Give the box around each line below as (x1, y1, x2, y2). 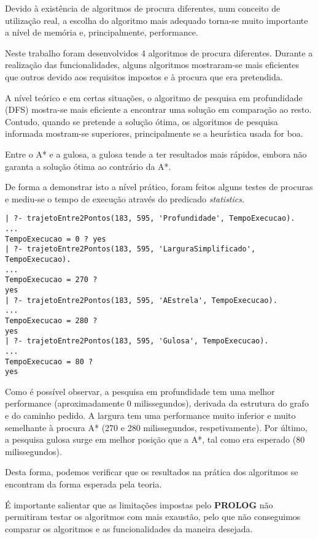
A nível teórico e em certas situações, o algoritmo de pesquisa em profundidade (5, 91, 303, 104)
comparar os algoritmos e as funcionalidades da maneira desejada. (5, 522, 253, 535)
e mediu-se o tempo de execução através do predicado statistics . (5, 192, 244, 205)
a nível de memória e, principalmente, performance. (5, 26, 198, 39)
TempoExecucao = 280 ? (5, 316, 98, 325)
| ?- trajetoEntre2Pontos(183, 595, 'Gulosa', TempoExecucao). (5, 337, 269, 346)
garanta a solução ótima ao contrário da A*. (5, 159, 171, 172)
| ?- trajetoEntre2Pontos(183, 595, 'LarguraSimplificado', (5, 245, 256, 254)
